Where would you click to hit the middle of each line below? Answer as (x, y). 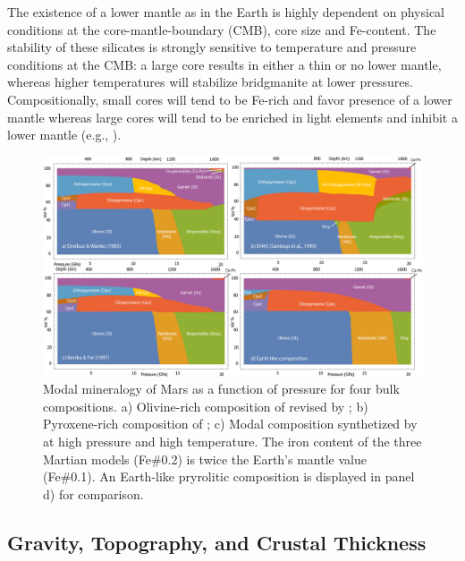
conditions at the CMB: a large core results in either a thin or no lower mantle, (224, 64)
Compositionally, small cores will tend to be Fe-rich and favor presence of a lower (230, 99)
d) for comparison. (93, 493)
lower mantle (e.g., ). (64, 135)
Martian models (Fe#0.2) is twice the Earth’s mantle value (205, 459)
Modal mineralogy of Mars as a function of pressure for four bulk (221, 389)
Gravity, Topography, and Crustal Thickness (217, 542)
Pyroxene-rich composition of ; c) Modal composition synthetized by (230, 424)
